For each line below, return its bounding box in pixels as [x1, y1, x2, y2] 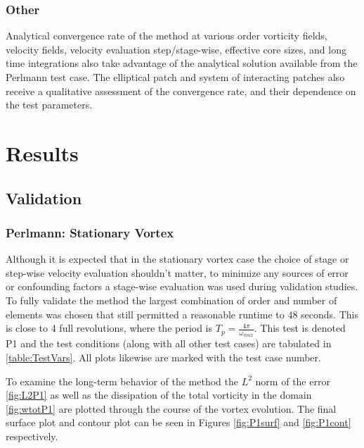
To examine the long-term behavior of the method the [6, 373, 239, 388]
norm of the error [255, 373, 330, 388]
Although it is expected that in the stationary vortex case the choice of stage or [6, 251, 349, 266]
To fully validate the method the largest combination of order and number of [6, 292, 337, 307]
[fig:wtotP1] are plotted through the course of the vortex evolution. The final [6, 401, 337, 416]
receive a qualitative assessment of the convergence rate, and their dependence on [6, 83, 356, 98]
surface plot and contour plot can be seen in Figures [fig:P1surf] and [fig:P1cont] [6, 415, 351, 430]
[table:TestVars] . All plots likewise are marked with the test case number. [6, 349, 321, 364]
